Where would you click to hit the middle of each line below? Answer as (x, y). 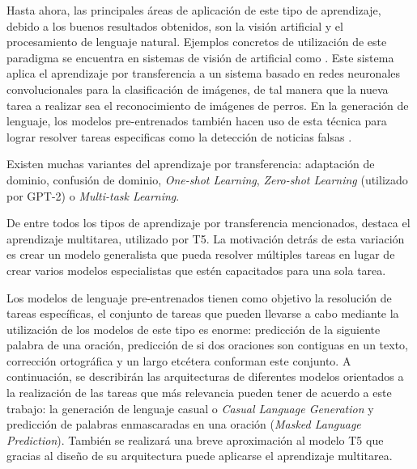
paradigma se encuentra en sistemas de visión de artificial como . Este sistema (200, 57)
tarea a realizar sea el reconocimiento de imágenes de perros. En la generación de (208, 105)
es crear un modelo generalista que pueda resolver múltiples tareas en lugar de (201, 254)
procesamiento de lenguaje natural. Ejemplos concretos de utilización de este (197, 42)
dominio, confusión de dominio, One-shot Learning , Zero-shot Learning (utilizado (207, 179)
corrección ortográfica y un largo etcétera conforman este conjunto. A (179, 360)
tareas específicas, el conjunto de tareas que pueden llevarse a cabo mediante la (203, 313)
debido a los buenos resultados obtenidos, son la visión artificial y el (175, 25)
